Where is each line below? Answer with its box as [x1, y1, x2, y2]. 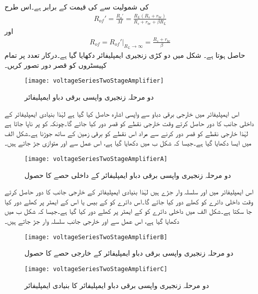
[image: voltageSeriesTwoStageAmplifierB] [24, 233, 168, 241]
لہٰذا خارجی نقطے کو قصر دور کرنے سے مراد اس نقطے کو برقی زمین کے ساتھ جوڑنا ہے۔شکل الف [4, 128, 249, 138]
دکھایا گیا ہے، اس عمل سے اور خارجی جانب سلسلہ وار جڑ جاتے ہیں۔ [4, 216, 179, 226]
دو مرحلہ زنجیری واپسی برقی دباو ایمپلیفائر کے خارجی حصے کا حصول [24, 248, 234, 258]
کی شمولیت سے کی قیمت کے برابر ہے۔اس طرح [4, 1, 149, 11]
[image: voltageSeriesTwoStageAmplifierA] [24, 155, 168, 163]
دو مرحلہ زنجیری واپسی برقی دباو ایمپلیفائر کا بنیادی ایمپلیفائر [24, 280, 209, 290]
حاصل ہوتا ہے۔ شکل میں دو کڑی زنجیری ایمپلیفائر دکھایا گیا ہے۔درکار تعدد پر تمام [4, 50, 246, 60]
